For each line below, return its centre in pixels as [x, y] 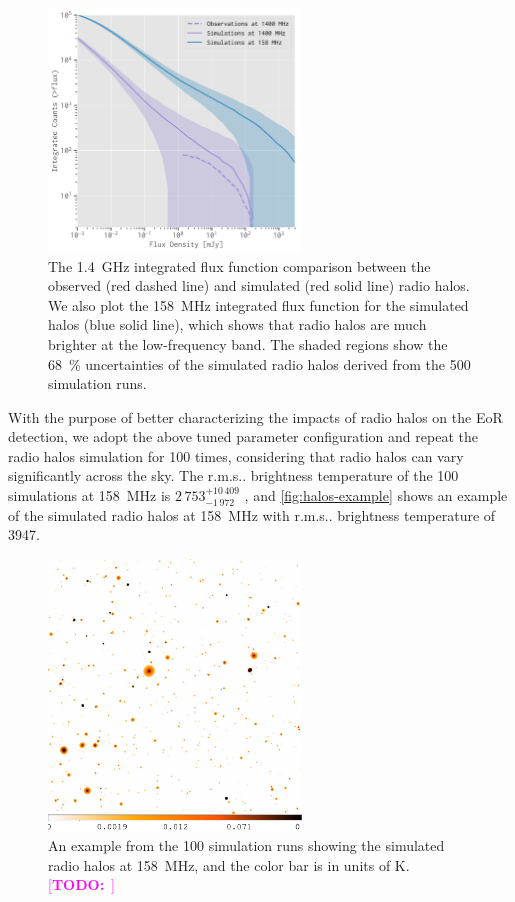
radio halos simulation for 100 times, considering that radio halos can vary [236, 455]
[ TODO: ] [82, 884]
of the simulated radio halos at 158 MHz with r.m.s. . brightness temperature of [252, 514]
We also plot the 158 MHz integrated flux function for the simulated [258, 304]
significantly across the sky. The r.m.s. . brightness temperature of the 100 [233, 475]
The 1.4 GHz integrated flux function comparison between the [239, 265]
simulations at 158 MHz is [89, 495]
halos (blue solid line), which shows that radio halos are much [237, 324]
